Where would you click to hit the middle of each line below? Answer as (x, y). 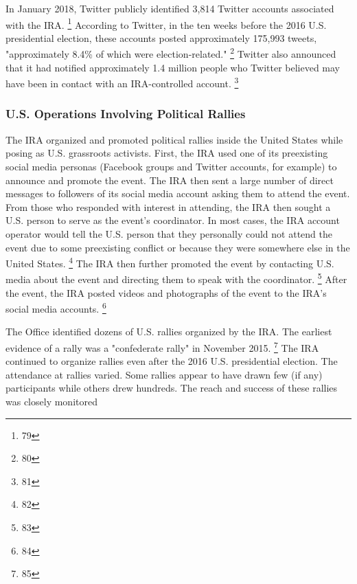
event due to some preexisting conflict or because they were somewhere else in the (178, 247)
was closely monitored (51, 402)
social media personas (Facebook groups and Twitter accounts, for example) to (171, 166)
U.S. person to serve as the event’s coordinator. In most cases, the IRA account (173, 220)
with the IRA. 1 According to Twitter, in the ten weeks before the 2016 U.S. (166, 23)
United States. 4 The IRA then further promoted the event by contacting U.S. (170, 262)
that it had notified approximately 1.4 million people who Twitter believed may (173, 67)
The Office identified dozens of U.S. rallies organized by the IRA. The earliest (169, 332)
